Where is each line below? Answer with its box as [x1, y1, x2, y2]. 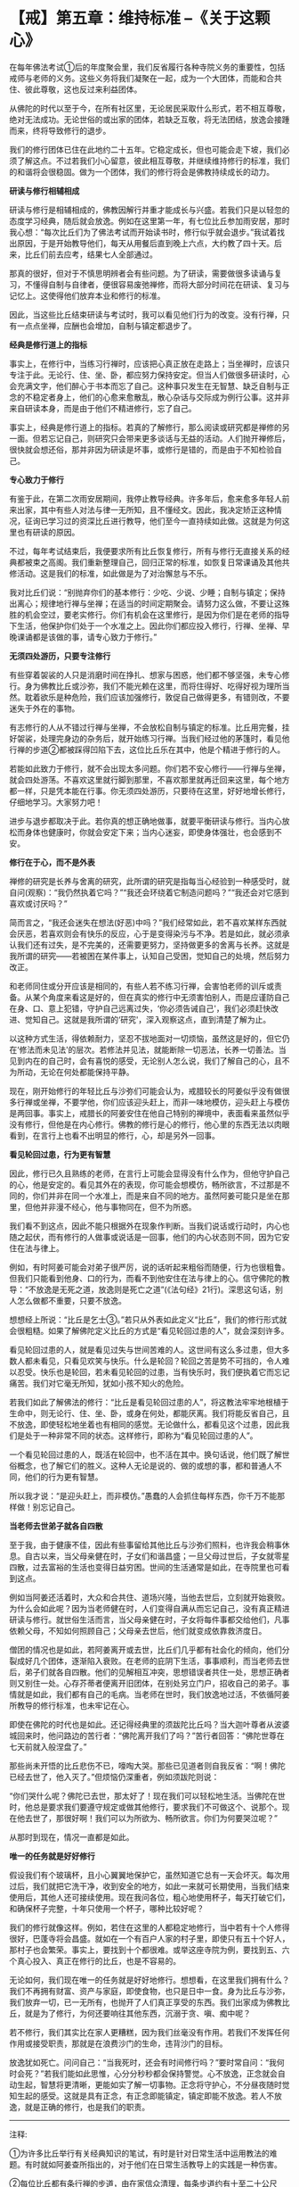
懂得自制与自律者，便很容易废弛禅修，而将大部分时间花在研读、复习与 [32, 278, 290, 290]
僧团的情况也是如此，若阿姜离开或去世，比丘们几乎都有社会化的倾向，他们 [9, 1644, 282, 1655]
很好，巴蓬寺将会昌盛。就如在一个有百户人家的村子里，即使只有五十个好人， [9, 1933, 290, 1943]
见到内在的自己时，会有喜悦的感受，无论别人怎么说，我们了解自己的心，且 [9, 1055, 282, 1066]
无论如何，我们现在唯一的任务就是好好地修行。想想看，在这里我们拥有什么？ [9, 1974, 290, 1985]
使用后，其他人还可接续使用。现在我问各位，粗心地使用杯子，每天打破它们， [9, 1892, 290, 1902]
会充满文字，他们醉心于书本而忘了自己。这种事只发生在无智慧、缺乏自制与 [9, 380, 282, 391]
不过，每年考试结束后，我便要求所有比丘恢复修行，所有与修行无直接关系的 [9, 545, 282, 556]
